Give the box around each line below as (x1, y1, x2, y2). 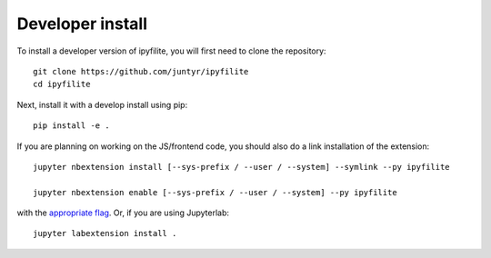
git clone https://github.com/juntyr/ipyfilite (33, 66, 249, 76)
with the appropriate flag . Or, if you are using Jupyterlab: (16, 207, 230, 218)
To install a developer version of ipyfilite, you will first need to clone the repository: (16, 45, 326, 56)
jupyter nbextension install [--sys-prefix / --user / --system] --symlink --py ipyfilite (33, 162, 450, 172)
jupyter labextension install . (33, 228, 177, 239)
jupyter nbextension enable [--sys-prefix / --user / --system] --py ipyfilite (33, 187, 397, 197)
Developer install (16, 14, 148, 34)
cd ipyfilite (33, 79, 91, 90)
